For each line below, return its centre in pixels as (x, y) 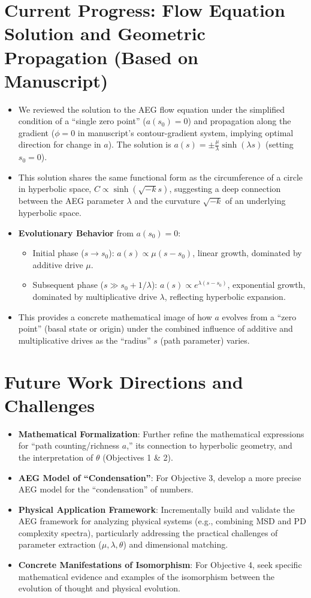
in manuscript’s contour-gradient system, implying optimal (185, 132)
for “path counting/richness (69, 445)
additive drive (58, 264)
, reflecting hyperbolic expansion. (225, 297)
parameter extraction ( (60, 544)
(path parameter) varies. (205, 340)
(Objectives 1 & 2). (138, 457)
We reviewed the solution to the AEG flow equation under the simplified (152, 109)
